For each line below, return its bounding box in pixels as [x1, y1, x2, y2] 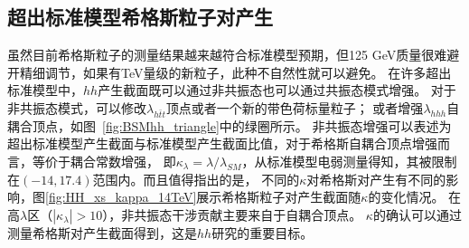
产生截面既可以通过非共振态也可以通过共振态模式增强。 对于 [98, 81, 456, 100]
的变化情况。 [368, 187, 445, 206]
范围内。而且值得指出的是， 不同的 [92, 169, 300, 188]
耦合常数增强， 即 [70, 151, 176, 170]
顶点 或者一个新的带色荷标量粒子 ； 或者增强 [165, 98, 424, 117]
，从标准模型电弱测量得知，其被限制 [241, 151, 457, 170]
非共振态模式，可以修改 [7, 98, 146, 117]
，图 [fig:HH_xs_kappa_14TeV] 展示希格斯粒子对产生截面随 [20, 187, 361, 206]
